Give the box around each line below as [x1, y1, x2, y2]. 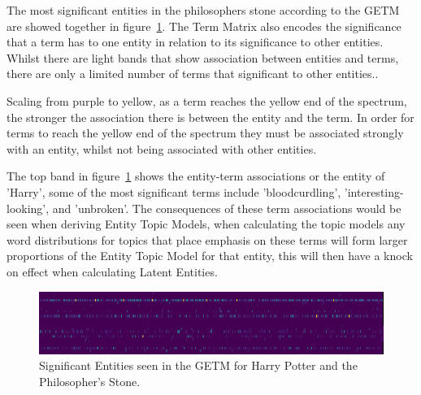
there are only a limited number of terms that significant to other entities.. [7, 65, 379, 82]
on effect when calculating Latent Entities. [7, 263, 218, 280]
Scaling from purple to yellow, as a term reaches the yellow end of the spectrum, [7, 92, 407, 109]
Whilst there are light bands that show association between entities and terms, [7, 49, 399, 66]
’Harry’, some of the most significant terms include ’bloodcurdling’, [7, 183, 341, 200]
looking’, [7, 199, 50, 216]
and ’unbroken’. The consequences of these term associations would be [52, 199, 401, 216]
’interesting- [344, 183, 404, 200]
